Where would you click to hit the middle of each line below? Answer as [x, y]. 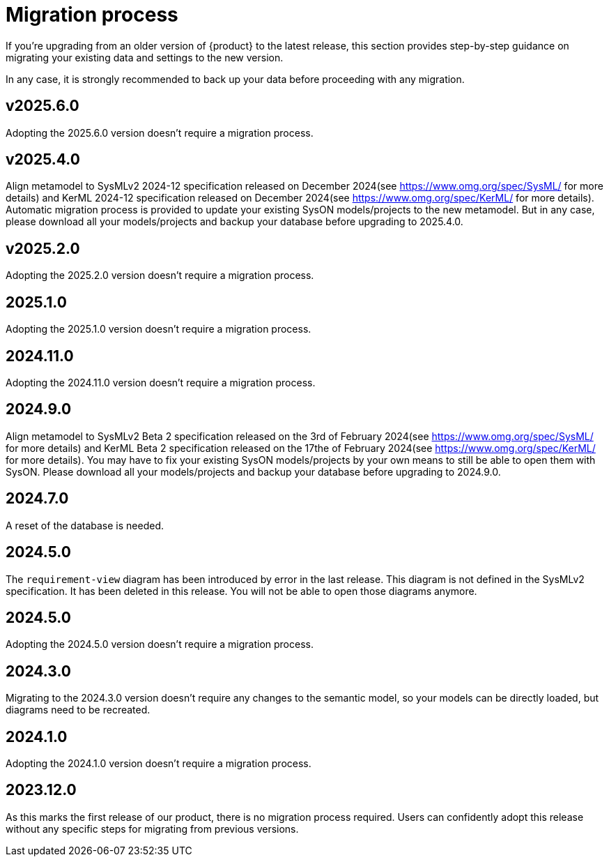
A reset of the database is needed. [85, 525]
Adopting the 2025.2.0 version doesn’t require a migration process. [160, 275]
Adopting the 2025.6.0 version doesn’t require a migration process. [160, 133]
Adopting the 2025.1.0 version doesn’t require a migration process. [159, 329]
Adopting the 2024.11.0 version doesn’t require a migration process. [161, 382]
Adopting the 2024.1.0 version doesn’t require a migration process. [159, 764]
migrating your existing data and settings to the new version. [145, 57]
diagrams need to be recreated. [78, 710]
